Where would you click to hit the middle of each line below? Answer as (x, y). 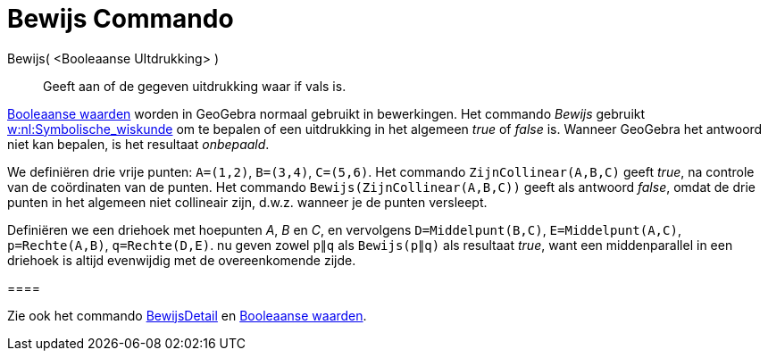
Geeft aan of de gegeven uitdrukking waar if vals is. (195, 86)
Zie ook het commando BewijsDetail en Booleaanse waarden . (187, 315)
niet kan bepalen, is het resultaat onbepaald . (138, 144)
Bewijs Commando (121, 19)
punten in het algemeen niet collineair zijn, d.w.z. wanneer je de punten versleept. (247, 202)
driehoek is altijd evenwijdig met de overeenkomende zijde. (182, 260)
